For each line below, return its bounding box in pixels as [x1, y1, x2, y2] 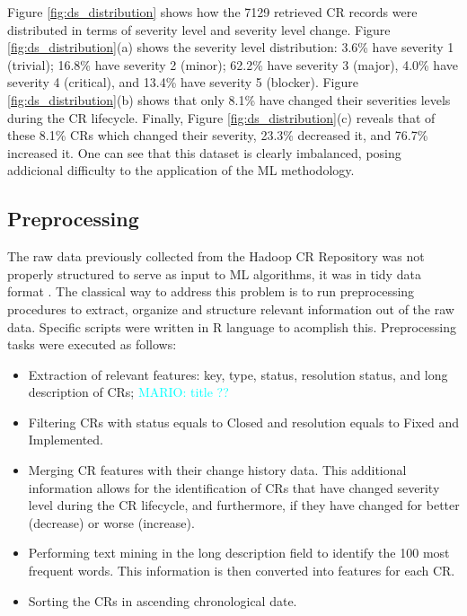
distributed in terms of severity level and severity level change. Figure [7, 20, 391, 39]
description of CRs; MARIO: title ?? [28, 383, 229, 401]
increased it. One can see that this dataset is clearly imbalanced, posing [7, 143, 401, 162]
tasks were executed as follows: [7, 335, 177, 354]
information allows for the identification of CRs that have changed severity [28, 478, 440, 497]
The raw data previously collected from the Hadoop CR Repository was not [7, 247, 425, 266]
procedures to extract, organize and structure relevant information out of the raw [7, 299, 454, 318]
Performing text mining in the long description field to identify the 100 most [28, 543, 450, 562]
